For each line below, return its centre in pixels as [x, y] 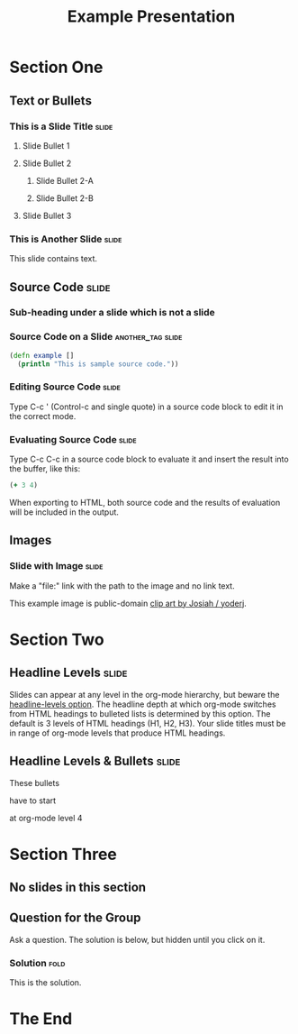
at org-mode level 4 [46, 818]
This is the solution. [45, 983]
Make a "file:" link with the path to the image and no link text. [122, 586]
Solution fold [37, 963]
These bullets [35, 782]
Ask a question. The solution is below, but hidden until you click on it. [137, 939]
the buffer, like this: [45, 469]
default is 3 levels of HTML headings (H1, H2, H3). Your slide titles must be [148, 723]
